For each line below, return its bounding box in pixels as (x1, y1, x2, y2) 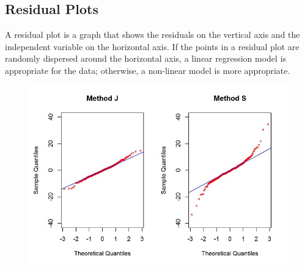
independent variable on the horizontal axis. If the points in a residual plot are (5, 40, 299, 53)
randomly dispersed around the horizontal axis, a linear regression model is (5, 52, 287, 65)
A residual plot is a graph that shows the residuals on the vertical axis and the (5, 28, 300, 41)
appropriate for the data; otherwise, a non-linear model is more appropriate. (5, 64, 290, 76)
